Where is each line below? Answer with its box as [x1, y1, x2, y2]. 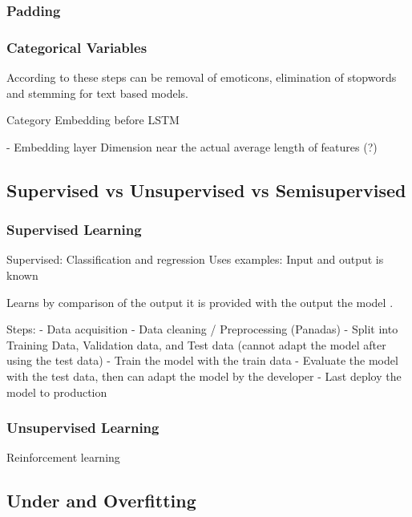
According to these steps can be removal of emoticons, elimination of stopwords [6, 69, 397, 86]
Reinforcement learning [6, 449, 120, 466]
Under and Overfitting [6, 488, 196, 513]
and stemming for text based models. [6, 84, 188, 101]
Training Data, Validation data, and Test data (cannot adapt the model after [6, 336, 386, 353]
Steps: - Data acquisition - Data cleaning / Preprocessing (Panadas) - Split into [6, 321, 398, 337]
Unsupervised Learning [6, 418, 160, 438]
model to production [6, 383, 107, 400]
